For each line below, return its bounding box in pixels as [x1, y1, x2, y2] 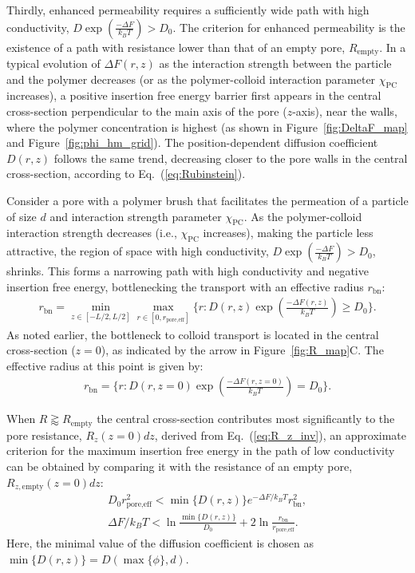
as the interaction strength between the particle [159, 55, 392, 72]
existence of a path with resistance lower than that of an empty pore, [6, 38, 346, 55]
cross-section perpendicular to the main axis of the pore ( [6, 103, 287, 120]
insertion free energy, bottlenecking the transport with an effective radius [6, 278, 364, 294]
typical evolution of [6, 55, 101, 72]
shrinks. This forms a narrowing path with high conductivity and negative [6, 263, 369, 279]
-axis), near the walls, [292, 103, 397, 120]
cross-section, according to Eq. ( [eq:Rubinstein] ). [6, 165, 246, 182]
